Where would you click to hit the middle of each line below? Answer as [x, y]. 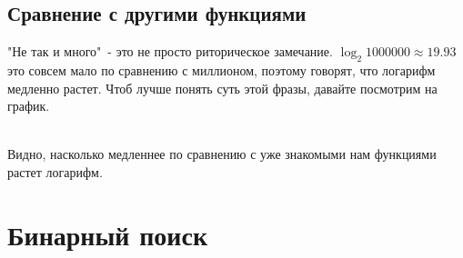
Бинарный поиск [108, 234]
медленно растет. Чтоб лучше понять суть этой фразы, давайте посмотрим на [222, 88]
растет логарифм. [55, 171]
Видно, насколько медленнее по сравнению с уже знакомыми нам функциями [222, 154]
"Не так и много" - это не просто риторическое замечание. [170, 51]
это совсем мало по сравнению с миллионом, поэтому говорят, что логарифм [221, 70]
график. [29, 106]
